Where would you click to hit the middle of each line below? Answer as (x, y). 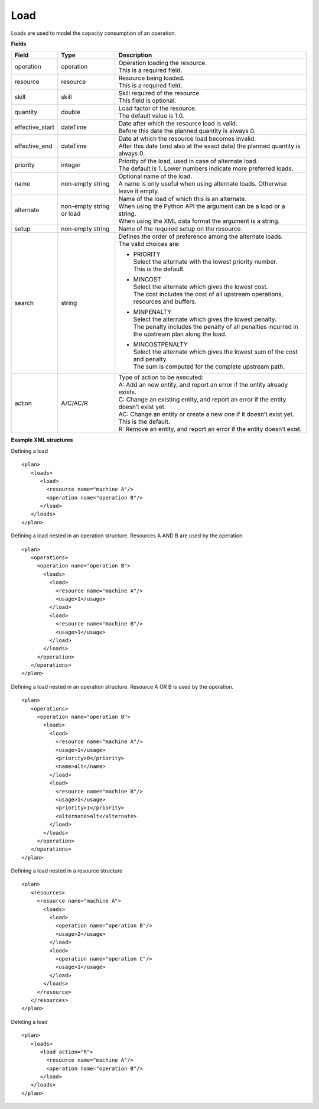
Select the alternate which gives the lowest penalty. (205, 319)
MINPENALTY (152, 312)
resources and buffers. (165, 301)
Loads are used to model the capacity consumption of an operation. (94, 33)
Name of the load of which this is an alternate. (183, 199)
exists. (128, 392)
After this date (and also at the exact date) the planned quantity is (209, 146)
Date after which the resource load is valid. (178, 124)
